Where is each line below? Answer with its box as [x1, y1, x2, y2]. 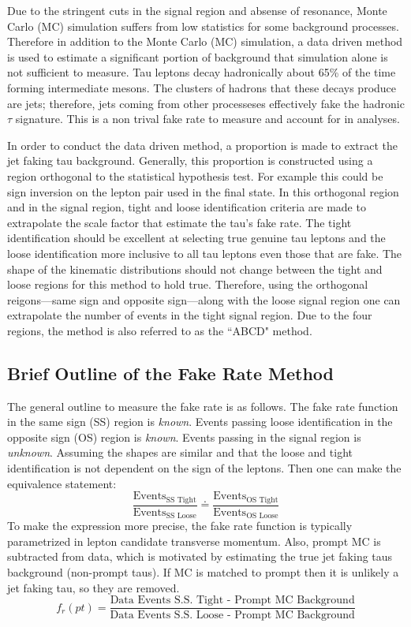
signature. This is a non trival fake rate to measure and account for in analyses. [15, 110, 400, 127]
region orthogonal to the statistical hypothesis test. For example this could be [7, 167, 383, 184]
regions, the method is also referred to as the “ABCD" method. [7, 322, 312, 338]
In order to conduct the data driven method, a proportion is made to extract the [7, 136, 398, 153]
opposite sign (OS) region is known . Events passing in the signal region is [7, 428, 361, 445]
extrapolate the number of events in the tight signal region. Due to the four [7, 307, 372, 323]
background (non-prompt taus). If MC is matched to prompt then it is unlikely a [7, 563, 399, 580]
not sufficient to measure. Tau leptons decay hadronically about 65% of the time [7, 64, 396, 80]
